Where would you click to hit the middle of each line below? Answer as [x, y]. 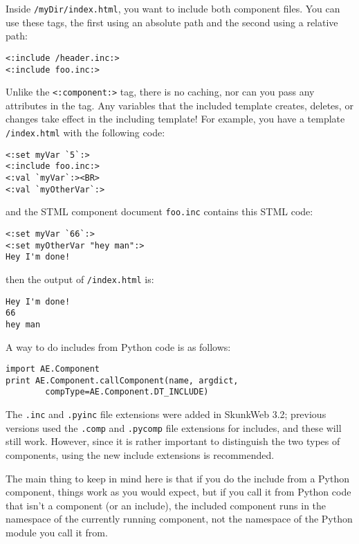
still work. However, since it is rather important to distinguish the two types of [173, 441]
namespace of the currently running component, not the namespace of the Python [179, 519]
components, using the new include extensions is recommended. [140, 455]
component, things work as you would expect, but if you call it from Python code [178, 492]
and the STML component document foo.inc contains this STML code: [159, 211]
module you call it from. [57, 532]
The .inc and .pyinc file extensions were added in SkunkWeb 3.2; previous [166, 414]
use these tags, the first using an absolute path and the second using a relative [172, 22]
